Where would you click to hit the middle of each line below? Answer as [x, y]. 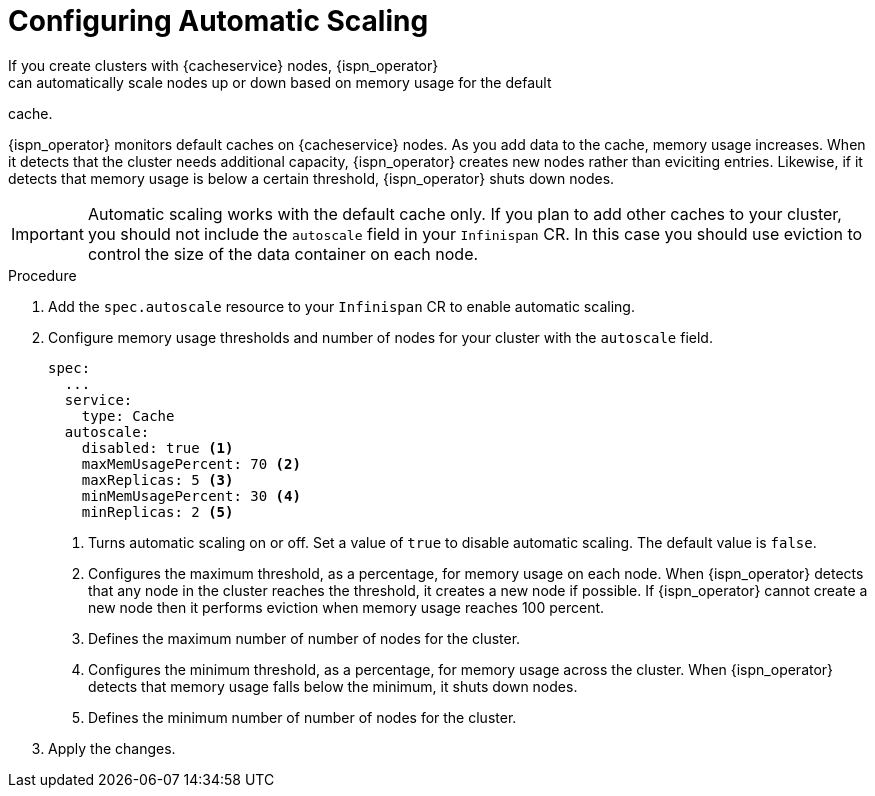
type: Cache [128, 415]
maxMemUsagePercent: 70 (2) [191, 463]
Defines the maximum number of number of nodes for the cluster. [304, 638]
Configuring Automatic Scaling [218, 21]
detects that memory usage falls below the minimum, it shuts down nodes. [333, 686]
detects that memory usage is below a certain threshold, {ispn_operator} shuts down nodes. [311, 178]
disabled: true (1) [157, 447]
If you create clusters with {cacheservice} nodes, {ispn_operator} [223, 65]
